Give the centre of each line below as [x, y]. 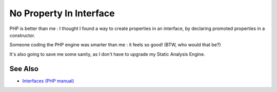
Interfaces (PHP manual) [48, 81]
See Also [24, 69]
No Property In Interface [62, 13]
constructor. [22, 35]
